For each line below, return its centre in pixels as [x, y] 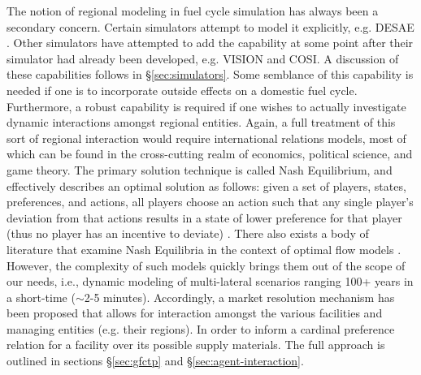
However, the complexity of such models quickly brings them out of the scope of [206, 265]
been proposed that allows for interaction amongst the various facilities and [195, 313]
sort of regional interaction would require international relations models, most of [206, 138]
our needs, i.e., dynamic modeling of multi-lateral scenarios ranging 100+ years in [210, 281]
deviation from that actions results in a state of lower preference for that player [204, 217]
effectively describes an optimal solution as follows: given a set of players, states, [206, 185]
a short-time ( [41, 297]
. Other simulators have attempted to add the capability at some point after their [210, 43]
